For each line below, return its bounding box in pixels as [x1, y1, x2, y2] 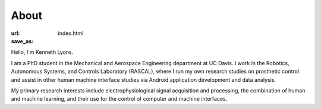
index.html [58, 30, 84, 37]
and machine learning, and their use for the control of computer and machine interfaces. [11, 95, 228, 102]
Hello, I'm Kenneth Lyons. [11, 49, 74, 56]
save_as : [11, 37, 34, 44]
